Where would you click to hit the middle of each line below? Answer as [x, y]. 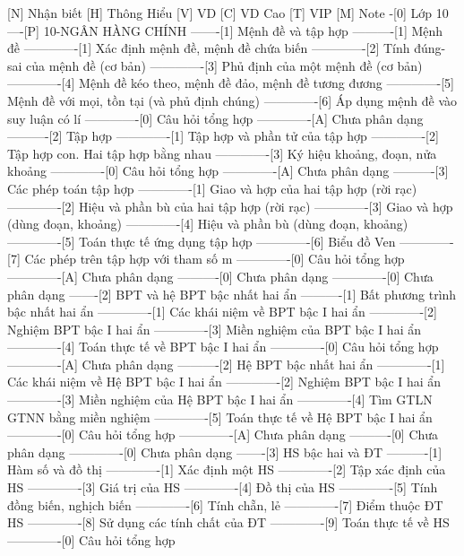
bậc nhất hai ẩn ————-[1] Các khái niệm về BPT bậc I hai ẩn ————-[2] [222, 312]
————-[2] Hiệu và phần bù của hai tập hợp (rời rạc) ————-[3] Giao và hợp [230, 206]
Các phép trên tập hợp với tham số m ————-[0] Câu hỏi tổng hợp [215, 259]
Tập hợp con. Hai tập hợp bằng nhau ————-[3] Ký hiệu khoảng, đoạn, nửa [222, 153]
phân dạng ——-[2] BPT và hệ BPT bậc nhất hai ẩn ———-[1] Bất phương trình [232, 294]
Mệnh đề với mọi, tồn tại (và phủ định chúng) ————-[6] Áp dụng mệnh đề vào [232, 100]
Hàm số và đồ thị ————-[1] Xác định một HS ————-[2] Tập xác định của [227, 469]
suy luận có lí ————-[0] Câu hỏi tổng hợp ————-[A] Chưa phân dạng [215, 118]
